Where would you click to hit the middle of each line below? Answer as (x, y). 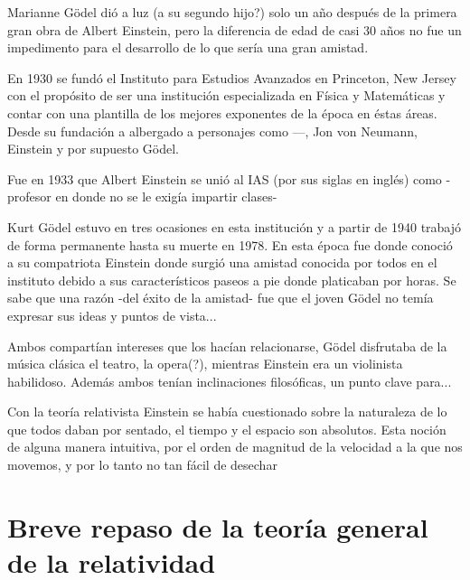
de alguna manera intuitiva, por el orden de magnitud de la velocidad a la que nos (235, 447)
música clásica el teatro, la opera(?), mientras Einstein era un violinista (205, 364)
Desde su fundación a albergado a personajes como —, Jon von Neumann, (212, 131)
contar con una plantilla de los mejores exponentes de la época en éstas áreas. (222, 112)
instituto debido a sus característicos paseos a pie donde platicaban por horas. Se (232, 280)
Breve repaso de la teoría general (218, 526)
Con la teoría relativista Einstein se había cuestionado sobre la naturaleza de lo (227, 412)
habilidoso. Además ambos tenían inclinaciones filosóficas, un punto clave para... (230, 381)
